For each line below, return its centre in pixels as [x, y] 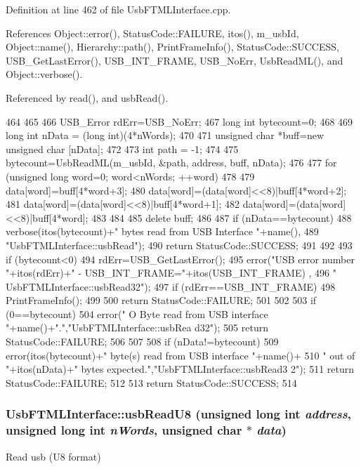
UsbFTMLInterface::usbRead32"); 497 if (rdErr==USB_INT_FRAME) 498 [171, 286]
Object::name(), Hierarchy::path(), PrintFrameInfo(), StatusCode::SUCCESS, [172, 47]
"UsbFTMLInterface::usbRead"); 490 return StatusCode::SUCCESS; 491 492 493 [179, 245]
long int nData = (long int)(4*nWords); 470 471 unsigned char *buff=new [165, 135]
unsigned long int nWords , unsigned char [124, 430]
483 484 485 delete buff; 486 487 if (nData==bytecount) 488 [222, 217]
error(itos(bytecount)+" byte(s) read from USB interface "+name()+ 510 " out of [180, 355]
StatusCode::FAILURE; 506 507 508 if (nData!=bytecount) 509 [142, 342]
